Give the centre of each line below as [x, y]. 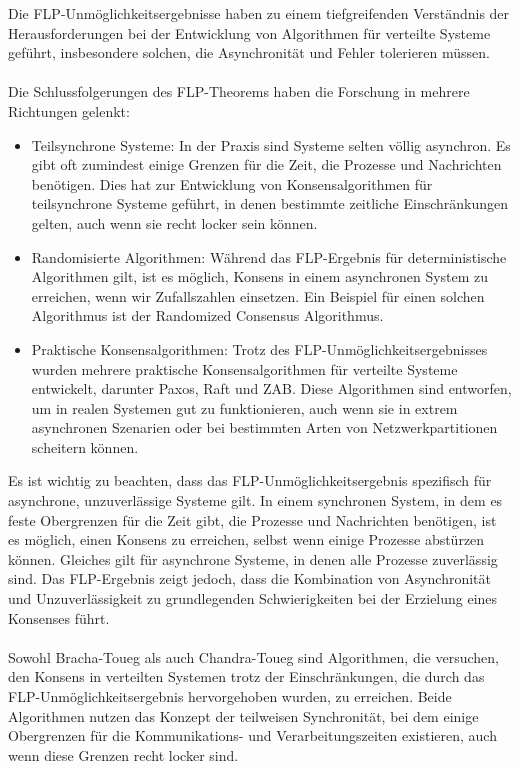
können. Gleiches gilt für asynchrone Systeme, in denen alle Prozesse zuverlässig [253, 558]
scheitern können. [85, 446]
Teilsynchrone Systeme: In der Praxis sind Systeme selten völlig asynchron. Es [271, 144]
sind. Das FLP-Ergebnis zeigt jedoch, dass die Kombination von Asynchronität [249, 578]
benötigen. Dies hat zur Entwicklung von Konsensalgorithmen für [232, 183]
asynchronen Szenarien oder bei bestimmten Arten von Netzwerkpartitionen [264, 427]
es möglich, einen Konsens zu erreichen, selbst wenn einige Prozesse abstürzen [246, 539]
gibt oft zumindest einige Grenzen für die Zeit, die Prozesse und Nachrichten [266, 164]
